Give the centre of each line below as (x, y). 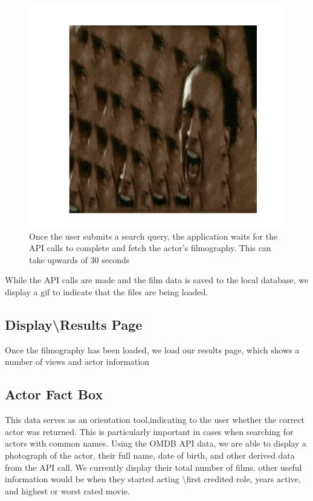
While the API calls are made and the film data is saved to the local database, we (157, 280)
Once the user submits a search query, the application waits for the (153, 236)
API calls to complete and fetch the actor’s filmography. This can (150, 248)
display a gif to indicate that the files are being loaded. (107, 292)
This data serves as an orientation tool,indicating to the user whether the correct (155, 420)
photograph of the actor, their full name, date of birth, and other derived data (150, 455)
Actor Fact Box (54, 394)
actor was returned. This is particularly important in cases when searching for (149, 431)
